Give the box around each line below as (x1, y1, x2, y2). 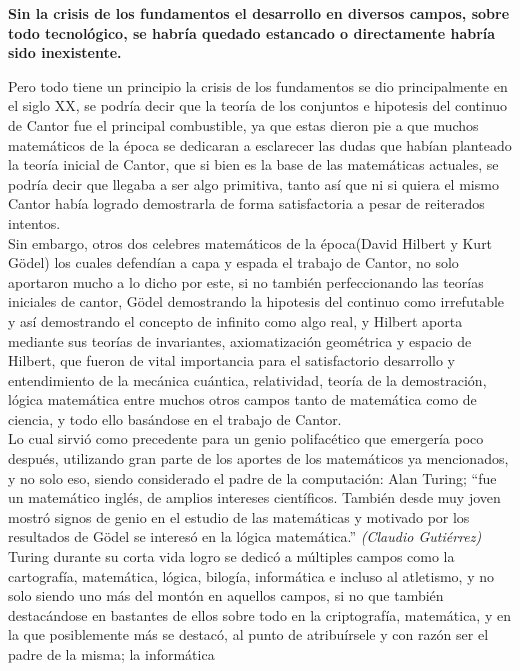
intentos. (8, 212, 61, 233)
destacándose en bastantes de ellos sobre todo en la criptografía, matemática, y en (8, 604, 511, 625)
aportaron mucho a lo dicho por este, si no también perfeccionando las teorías (8, 271, 484, 292)
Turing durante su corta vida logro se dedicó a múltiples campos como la (8, 546, 455, 567)
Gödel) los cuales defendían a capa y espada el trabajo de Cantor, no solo (8, 252, 459, 273)
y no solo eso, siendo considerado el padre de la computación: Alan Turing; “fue (8, 467, 497, 488)
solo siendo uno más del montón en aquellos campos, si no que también (8, 585, 444, 606)
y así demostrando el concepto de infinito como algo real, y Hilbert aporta (8, 310, 463, 331)
